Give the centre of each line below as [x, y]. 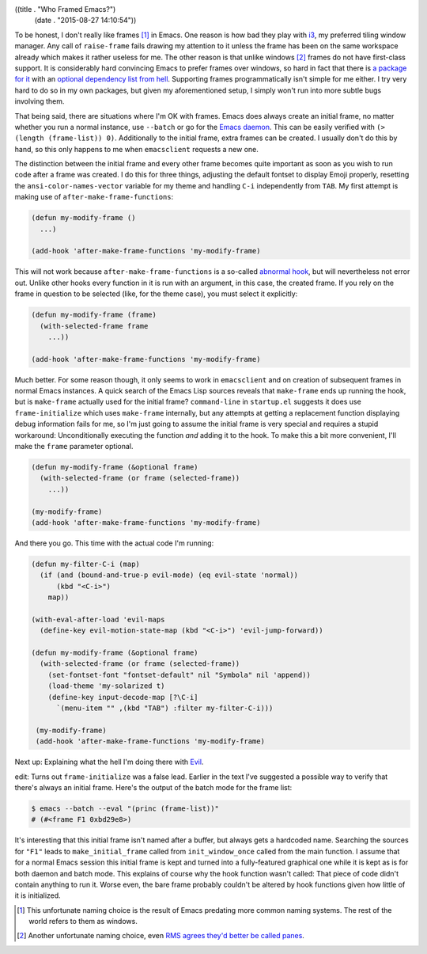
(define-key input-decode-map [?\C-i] [123, 697]
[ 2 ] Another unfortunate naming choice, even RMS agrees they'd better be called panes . [161, 936]
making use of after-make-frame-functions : [94, 197]
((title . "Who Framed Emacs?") [65, 9]
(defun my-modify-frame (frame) [94, 315]
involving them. [40, 101]
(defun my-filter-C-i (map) [85, 564]
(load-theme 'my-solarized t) [106, 686]
